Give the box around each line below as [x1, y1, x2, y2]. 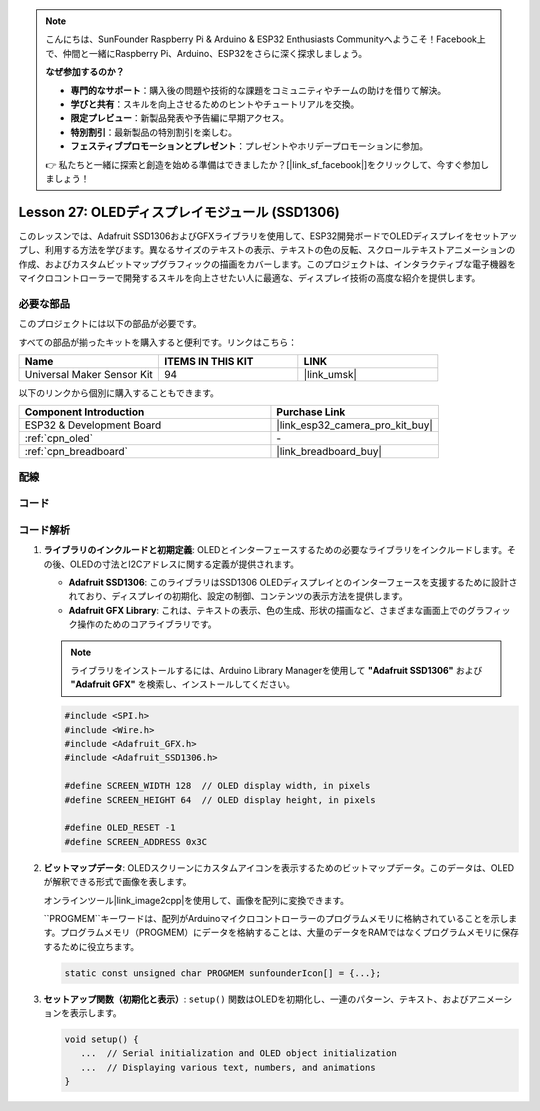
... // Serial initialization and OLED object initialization [80, 1048, 397, 1059]
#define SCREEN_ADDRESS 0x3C [64, 836, 208, 847]
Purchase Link [276, 405, 346, 419]
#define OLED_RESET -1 [64, 822, 176, 834]
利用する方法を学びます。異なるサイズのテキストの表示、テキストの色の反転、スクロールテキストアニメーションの [44, 244, 516, 256]
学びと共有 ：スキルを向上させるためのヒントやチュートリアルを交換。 [70, 98, 360, 110]
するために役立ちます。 [43, 940, 140, 952]
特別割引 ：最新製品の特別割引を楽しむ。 [70, 126, 237, 138]
